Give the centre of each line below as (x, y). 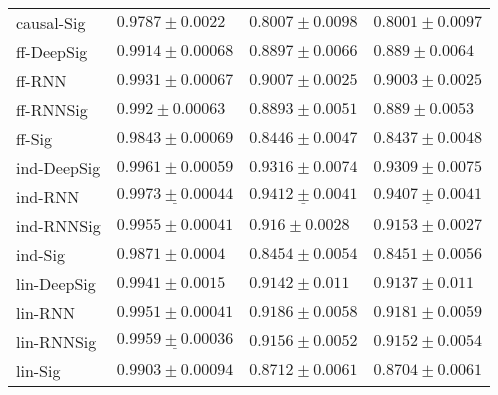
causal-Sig (51, 22)
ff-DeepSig (52, 51)
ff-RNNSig (52, 109)
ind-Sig (40, 254)
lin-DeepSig (56, 283)
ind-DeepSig (58, 167)
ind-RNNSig (58, 225)
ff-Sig (34, 138)
